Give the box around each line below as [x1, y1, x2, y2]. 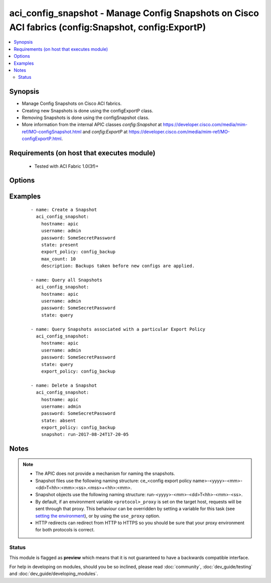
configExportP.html [22, 136, 62, 142]
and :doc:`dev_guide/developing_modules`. [9, 570, 98, 577]
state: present [41, 242, 79, 248]
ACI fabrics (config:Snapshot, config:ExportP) [9, 22, 206, 33]
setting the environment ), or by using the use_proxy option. [35, 513, 161, 519]
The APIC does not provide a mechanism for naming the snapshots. [35, 471, 175, 477]
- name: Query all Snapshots [31, 277, 102, 283]
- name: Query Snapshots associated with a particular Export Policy [31, 326, 206, 332]
